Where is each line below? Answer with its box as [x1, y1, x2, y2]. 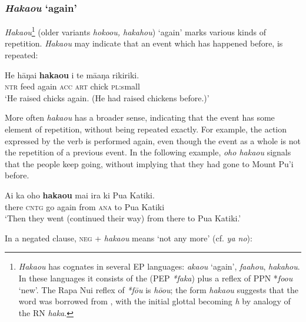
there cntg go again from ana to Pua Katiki [5, 200, 165, 213]
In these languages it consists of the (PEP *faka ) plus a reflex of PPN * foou [18, 271, 293, 284]
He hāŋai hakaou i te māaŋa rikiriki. [5, 68, 139, 81]
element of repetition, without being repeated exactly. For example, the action [5, 123, 287, 135]
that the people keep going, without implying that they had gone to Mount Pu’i [5, 157, 294, 170]
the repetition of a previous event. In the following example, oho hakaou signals [5, 146, 291, 158]
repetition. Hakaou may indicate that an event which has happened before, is [5, 37, 283, 49]
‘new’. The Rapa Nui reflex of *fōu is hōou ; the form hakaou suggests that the [18, 283, 298, 296]
